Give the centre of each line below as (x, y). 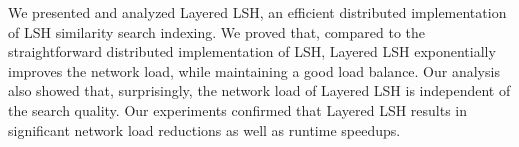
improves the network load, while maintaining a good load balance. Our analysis (254, 70)
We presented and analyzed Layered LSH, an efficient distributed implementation (257, 12)
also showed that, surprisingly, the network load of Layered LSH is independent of (259, 90)
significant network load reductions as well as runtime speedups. (204, 129)
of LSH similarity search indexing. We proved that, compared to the (217, 31)
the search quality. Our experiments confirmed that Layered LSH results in (238, 109)
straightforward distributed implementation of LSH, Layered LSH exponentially (252, 51)
